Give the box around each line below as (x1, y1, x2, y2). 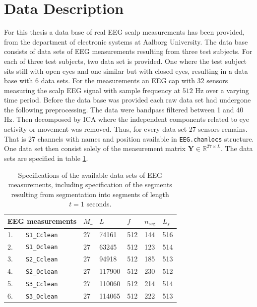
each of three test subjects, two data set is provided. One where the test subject (4, 55, 247, 66)
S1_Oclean (25, 244, 58, 251)
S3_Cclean (25, 281, 58, 288)
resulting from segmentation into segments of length (11, 189, 169, 199)
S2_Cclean (25, 256, 58, 263)
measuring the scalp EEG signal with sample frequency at (4, 85, 181, 95)
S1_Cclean (25, 231, 58, 239)
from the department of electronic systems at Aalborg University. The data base (4, 36, 248, 47)
